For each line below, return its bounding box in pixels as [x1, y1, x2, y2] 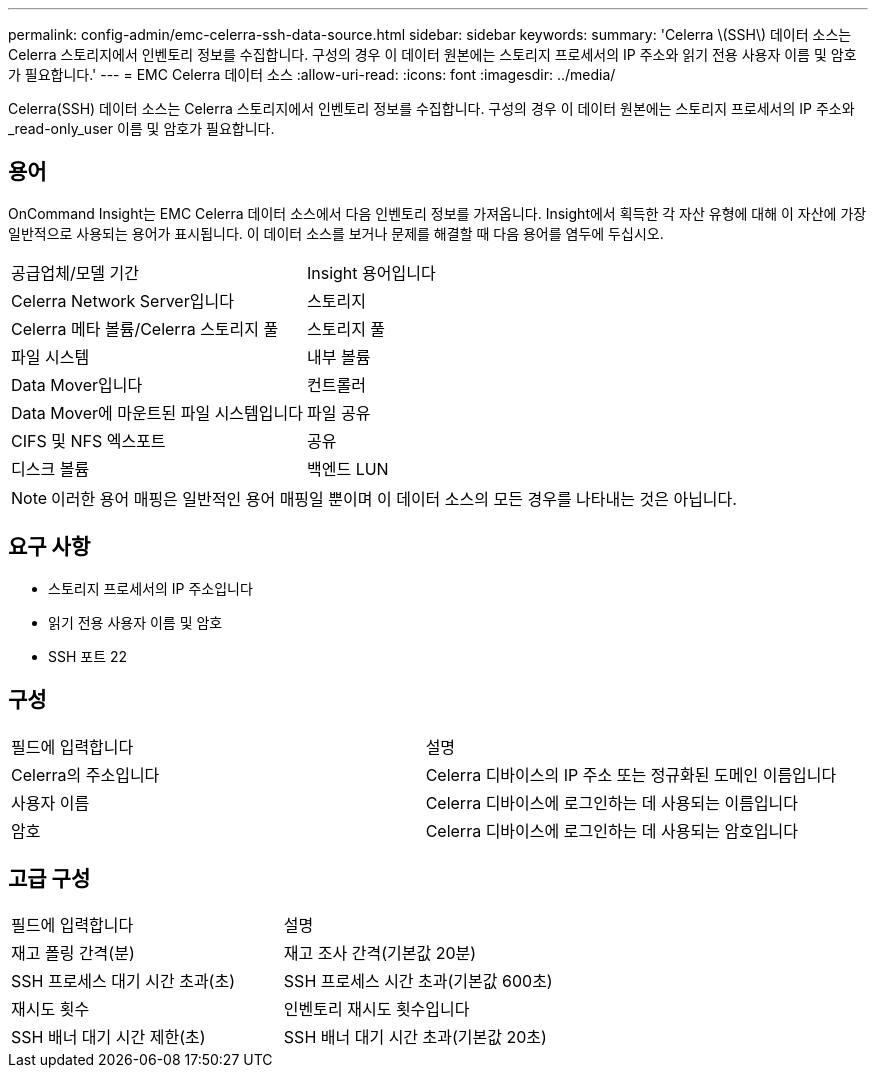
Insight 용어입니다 [306, 262, 436, 283]
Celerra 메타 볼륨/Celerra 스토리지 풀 [11, 318, 279, 339]
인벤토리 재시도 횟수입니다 [283, 999, 470, 1020]
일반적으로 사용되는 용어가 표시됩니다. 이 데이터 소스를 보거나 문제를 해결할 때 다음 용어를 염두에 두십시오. [8, 224, 664, 242]
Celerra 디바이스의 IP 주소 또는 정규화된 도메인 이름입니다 [425, 764, 837, 785]
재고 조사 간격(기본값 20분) [283, 943, 477, 964]
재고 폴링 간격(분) [11, 943, 135, 964]
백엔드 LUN [306, 458, 389, 479]
